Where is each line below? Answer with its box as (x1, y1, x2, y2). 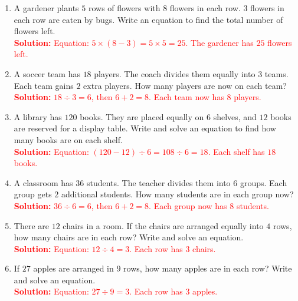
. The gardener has (185, 36, 254, 48)
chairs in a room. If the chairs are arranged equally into (63, 219, 264, 231)
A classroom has (14, 176, 73, 188)
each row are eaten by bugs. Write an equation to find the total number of (14, 13, 283, 25)
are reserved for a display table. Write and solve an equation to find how (14, 122, 276, 134)
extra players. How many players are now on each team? (83, 79, 287, 91)
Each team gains (14, 79, 74, 91)
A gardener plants (14, 2, 79, 14)
